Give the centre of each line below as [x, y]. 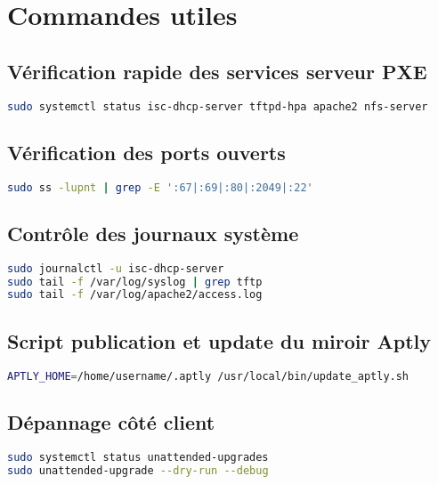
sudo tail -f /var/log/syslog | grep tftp [135, 282]
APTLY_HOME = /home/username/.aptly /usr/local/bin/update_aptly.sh [208, 376]
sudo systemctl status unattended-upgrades [138, 457]
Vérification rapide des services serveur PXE [217, 71]
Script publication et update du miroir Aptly [219, 340]
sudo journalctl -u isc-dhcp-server [116, 268]
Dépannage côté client [111, 421]
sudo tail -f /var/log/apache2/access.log [135, 295]
